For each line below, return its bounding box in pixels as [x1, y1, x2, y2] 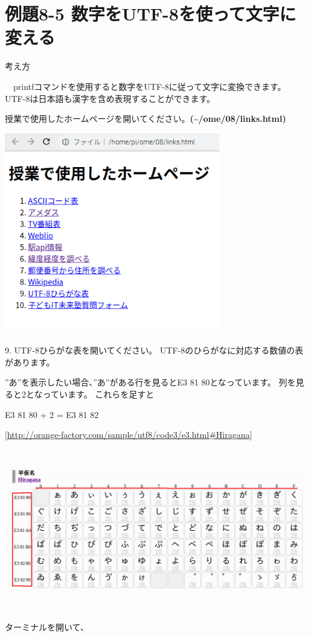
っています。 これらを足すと [42, 388, 155, 401]
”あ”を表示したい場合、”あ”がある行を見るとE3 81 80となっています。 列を [5, 376, 296, 388]
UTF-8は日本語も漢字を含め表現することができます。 [5, 92, 216, 104]
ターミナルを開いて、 [5, 620, 89, 633]
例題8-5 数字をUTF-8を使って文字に [5, 1, 296, 26]
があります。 [5, 355, 55, 368]
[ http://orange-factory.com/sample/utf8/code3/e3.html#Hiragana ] [5, 428, 252, 441]
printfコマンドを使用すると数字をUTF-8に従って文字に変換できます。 [13, 80, 286, 92]
